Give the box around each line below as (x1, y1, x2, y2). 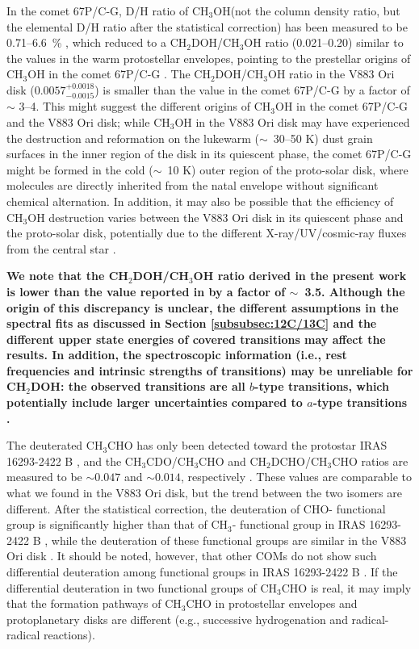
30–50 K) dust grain (273, 129, 373, 146)
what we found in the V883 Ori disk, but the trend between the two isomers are (6, 484, 402, 501)
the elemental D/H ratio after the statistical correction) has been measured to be (6, 18, 408, 35)
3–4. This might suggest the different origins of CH (19, 98, 271, 115)
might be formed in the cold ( (6, 161, 153, 178)
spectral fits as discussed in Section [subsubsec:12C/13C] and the (6, 315, 377, 332)
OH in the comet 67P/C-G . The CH (27, 65, 211, 82)
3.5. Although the (304, 283, 405, 299)
